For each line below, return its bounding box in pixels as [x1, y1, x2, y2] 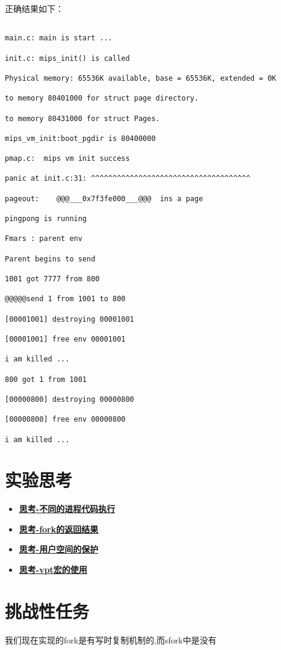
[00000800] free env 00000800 [5, 415, 126, 424]
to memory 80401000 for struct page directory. [5, 94, 199, 103]
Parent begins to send [5, 254, 96, 263]
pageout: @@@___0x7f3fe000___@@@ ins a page [5, 194, 203, 203]
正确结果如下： [5, 2, 64, 14]
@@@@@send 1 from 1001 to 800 [5, 295, 126, 304]
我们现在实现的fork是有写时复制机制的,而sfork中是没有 [5, 633, 217, 646]
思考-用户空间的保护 [19, 543, 99, 555]
